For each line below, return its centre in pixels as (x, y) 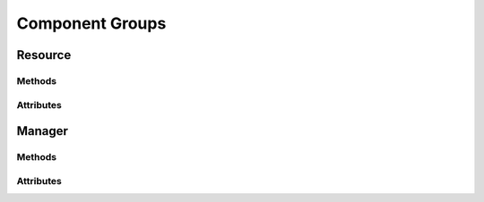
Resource (44, 55)
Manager (43, 131)
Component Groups (91, 23)
